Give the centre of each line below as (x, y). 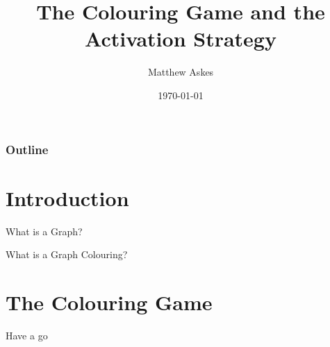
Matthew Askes (181, 72)
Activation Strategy (181, 39)
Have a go (27, 335)
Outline (27, 149)
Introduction (67, 197)
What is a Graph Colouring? (67, 254)
